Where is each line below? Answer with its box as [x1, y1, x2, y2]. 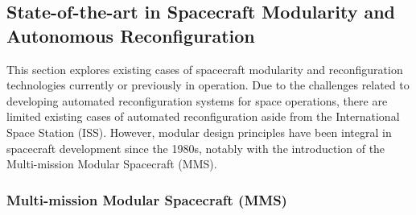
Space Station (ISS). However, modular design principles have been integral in [6, 123, 392, 140]
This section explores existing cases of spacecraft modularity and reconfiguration [6, 60, 403, 77]
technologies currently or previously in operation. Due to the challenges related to [6, 76, 410, 93]
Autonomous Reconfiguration [6, 23, 255, 48]
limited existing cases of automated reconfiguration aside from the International [6, 108, 400, 125]
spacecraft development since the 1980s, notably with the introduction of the [6, 139, 385, 156]
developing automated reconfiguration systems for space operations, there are [6, 92, 388, 109]
